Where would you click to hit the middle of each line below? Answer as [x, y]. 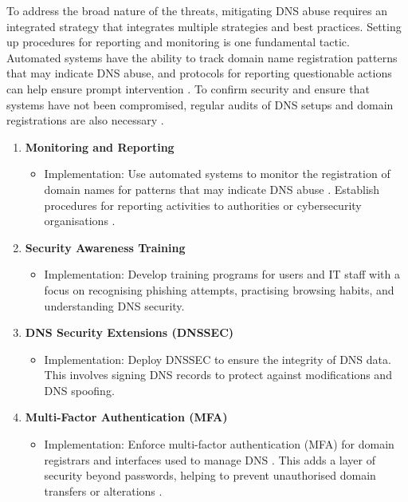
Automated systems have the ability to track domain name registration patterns [202, 57]
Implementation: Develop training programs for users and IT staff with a [222, 274]
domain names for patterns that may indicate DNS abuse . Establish [212, 189]
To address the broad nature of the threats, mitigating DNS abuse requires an [197, 10]
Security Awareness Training [105, 247]
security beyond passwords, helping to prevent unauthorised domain [210, 475]
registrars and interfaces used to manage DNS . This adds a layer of [210, 459]
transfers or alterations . [103, 490]
